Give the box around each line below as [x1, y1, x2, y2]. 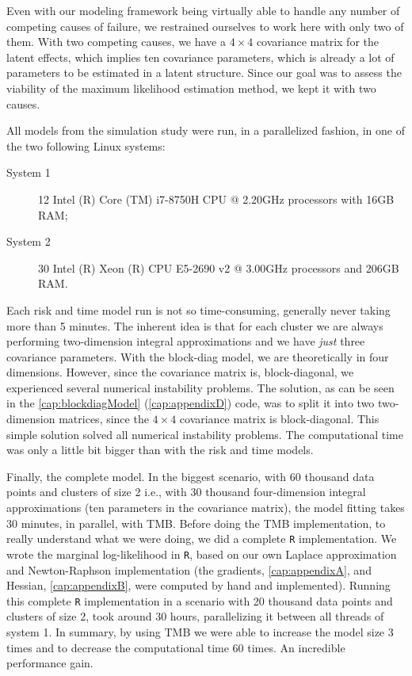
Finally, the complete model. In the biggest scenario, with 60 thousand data [6, 468, 375, 484]
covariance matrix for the [256, 33, 379, 50]
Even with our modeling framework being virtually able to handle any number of [6, 2, 400, 18]
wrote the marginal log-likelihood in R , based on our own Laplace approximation [6, 545, 397, 562]
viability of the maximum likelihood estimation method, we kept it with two [6, 79, 376, 96]
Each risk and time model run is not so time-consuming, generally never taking [6, 301, 391, 318]
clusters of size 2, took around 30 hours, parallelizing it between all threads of [6, 608, 384, 624]
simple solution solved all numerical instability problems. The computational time [6, 426, 403, 442]
